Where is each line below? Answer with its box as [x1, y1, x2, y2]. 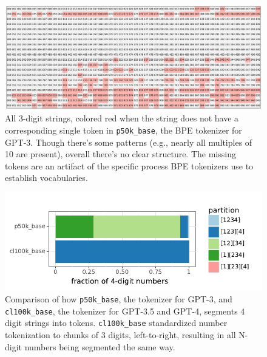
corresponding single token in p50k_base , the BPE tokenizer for [5, 123, 242, 136]
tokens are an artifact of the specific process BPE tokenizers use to [5, 159, 254, 172]
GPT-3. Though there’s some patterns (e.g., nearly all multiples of [5, 135, 252, 148]
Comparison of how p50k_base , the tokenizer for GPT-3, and [5, 292, 232, 305]
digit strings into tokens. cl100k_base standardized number [5, 316, 228, 329]
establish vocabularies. [5, 171, 88, 184]
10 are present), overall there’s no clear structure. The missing [5, 148, 236, 160]
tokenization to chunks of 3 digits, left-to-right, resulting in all [5, 328, 236, 341]
